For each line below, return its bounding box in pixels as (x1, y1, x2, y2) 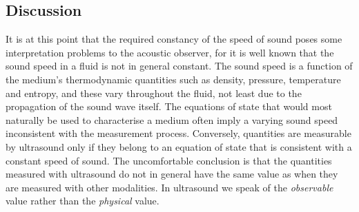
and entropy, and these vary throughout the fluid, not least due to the (6, 85, 302, 100)
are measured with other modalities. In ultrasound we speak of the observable (6, 180, 333, 194)
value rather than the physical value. (6, 193, 159, 208)
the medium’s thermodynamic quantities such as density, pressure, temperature (6, 72, 341, 86)
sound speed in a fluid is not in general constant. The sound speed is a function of (6, 59, 353, 73)
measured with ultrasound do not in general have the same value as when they (6, 167, 338, 181)
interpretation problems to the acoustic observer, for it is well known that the (6, 45, 334, 59)
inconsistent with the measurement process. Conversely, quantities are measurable (6, 126, 351, 140)
